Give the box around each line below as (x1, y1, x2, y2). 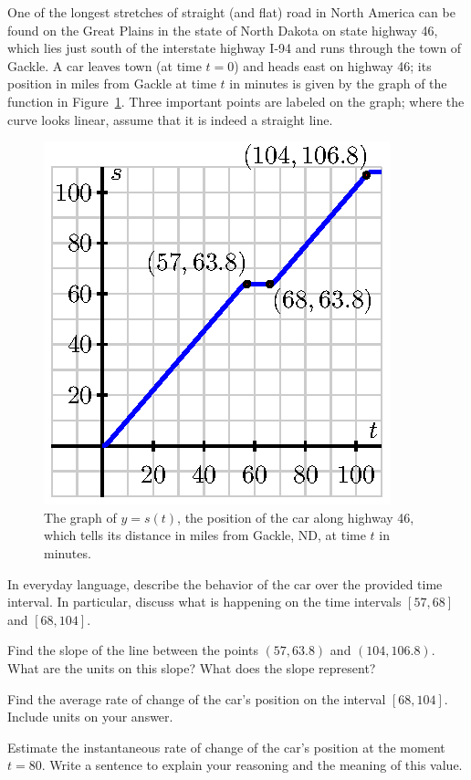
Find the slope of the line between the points (7, 640, 258, 660)
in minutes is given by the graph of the (229, 74, 447, 93)
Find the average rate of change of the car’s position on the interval (7, 689, 386, 708)
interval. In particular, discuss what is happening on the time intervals (7, 592, 402, 611)
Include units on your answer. (7, 707, 173, 726)
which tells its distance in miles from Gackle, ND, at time (44, 525, 366, 545)
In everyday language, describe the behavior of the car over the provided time (7, 574, 443, 593)
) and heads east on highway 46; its (234, 56, 432, 75)
